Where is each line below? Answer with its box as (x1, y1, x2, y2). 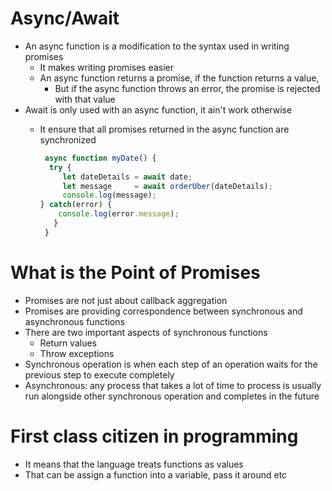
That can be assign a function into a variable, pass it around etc (24, 468, 288, 481)
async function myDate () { (44, 153, 157, 163)
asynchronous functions (24, 315, 125, 327)
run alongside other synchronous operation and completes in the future (24, 390, 320, 402)
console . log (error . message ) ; (58, 209, 180, 219)
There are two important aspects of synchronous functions (24, 326, 268, 338)
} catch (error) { (39, 200, 113, 210)
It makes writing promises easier (39, 61, 174, 73)
